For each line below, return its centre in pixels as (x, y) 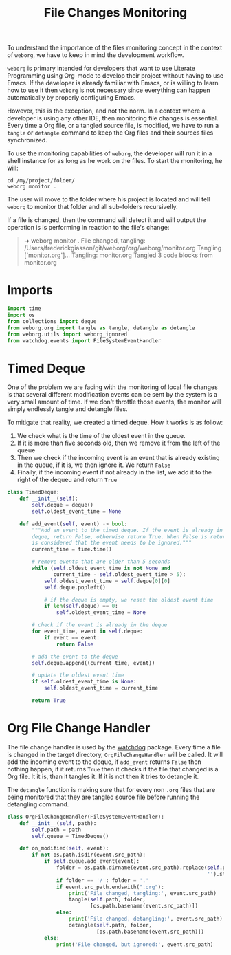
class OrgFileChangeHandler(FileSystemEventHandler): (86, 817)
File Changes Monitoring (115, 13)
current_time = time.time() (72, 549)
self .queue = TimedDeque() (70, 836)
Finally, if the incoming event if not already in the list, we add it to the (114, 472)
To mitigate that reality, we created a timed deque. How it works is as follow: (115, 422)
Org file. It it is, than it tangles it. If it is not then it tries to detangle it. (103, 776)
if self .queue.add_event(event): (91, 861)
